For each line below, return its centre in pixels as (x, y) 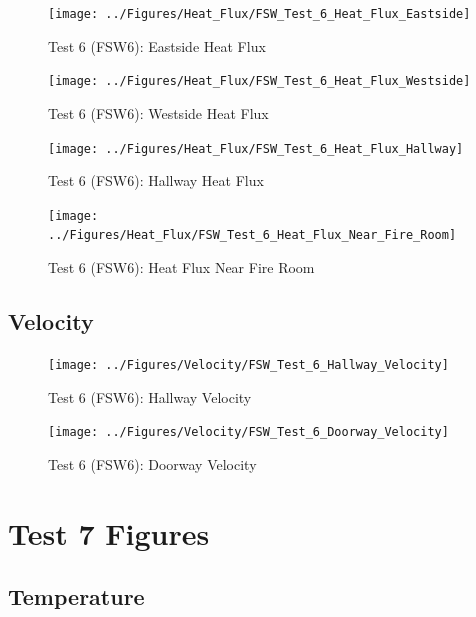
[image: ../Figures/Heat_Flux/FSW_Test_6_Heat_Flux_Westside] (259, 81)
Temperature (76, 596)
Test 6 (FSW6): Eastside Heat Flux (157, 45)
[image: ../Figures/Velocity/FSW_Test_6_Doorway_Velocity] (248, 432)
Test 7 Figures (109, 532)
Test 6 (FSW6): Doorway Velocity (152, 463)
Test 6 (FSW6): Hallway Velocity (150, 396)
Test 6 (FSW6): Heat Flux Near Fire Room (181, 267)
